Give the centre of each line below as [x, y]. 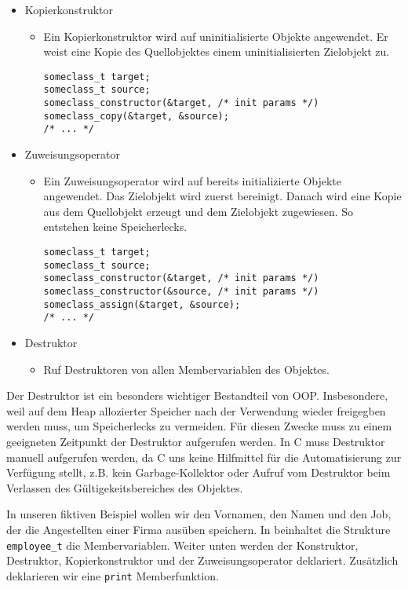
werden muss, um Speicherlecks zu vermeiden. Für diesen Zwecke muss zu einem [199, 426]
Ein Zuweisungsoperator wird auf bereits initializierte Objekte [193, 180]
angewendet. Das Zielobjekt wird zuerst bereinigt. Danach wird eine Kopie [222, 196]
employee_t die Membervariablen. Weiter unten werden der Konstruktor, [182, 545]
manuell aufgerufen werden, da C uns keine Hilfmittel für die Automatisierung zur [204, 457]
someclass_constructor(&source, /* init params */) [181, 291]
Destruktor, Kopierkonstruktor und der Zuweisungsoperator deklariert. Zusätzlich [202, 560]
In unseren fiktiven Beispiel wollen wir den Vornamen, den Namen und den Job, [199, 514]
